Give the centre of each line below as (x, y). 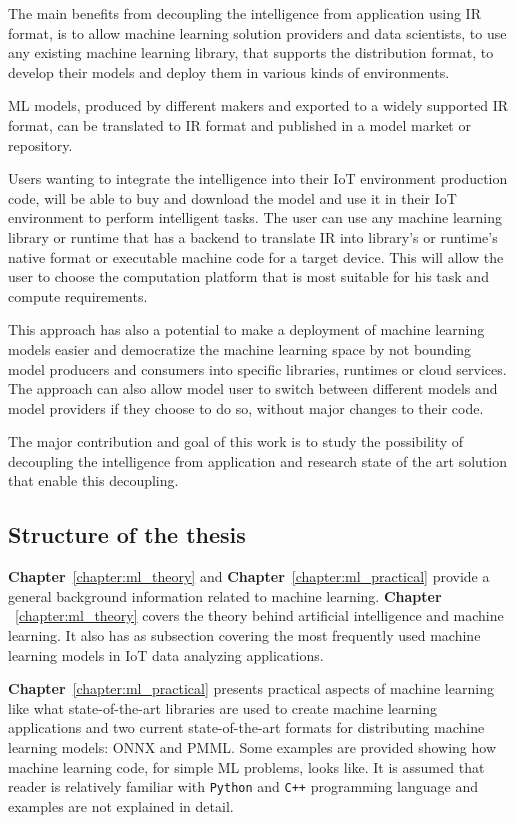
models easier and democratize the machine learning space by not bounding (240, 348)
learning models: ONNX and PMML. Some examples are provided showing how (252, 747)
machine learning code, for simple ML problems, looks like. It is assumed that (246, 766)
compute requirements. (78, 295)
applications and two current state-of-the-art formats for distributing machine (246, 727)
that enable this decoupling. (93, 480)
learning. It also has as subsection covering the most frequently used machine (244, 635)
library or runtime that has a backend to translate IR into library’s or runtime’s (253, 236)
